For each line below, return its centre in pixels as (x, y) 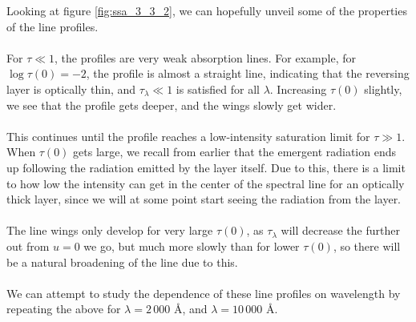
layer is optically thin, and (71, 89)
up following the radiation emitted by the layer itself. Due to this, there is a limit (206, 167)
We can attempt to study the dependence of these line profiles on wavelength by (204, 293)
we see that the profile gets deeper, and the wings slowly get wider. (172, 105)
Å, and (190, 309)
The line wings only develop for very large (110, 230)
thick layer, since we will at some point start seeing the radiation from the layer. (204, 199)
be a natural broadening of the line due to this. (122, 262)
